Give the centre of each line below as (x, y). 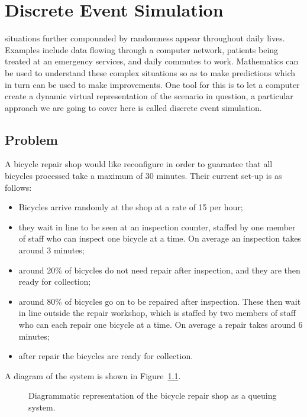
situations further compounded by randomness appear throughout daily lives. (145, 38)
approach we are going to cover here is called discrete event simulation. (133, 107)
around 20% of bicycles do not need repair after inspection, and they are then (159, 270)
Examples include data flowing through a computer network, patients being (142, 49)
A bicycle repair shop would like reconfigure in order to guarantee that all (139, 164)
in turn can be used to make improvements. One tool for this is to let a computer (152, 84)
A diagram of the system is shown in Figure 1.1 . (93, 375)
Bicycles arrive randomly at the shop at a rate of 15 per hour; (131, 207)
